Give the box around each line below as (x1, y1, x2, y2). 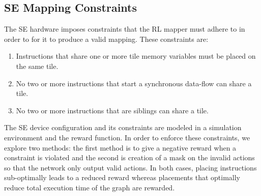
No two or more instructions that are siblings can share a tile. (16, 105, 209, 115)
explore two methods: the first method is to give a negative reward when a (4, 142, 237, 153)
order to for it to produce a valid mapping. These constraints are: (4, 33, 209, 44)
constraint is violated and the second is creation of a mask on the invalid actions (4, 152, 255, 163)
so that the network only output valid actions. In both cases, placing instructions (4, 162, 257, 173)
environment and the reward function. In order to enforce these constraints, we (4, 132, 250, 142)
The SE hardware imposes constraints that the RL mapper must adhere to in (4, 23, 245, 34)
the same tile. (16, 60, 59, 71)
